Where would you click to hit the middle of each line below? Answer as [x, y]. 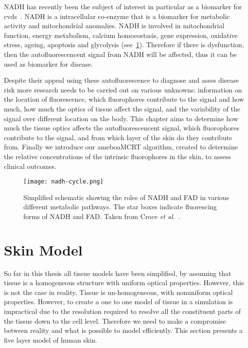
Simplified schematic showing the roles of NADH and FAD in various [126, 197]
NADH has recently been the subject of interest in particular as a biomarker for [123, 6]
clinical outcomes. [30, 166]
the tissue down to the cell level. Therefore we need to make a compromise [115, 321]
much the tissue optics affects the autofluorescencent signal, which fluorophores [122, 128]
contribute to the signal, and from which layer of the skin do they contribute [118, 137]
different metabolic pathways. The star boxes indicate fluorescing [120, 207]
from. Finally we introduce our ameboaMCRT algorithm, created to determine [121, 147]
